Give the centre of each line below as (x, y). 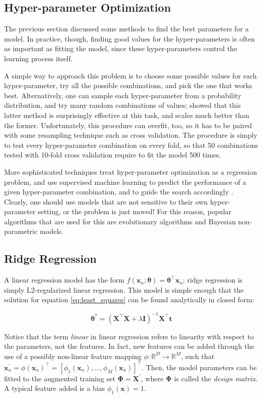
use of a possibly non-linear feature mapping (73, 356)
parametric (21, 231)
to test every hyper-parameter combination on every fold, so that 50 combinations (131, 145)
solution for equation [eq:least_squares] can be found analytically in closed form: (129, 300)
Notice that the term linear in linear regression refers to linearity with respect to (129, 336)
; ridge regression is (213, 280)
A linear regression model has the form (64, 280)
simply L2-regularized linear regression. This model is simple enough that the (124, 289)
